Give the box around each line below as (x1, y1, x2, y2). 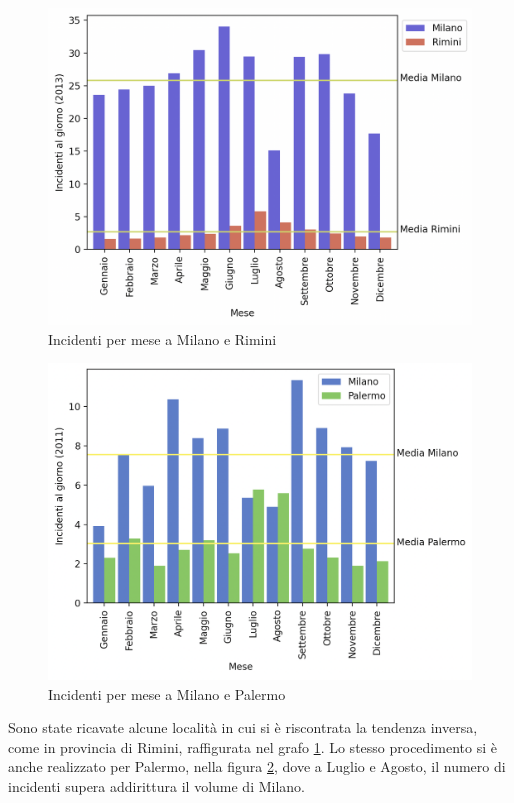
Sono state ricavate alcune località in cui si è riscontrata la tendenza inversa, (8, 717, 478, 738)
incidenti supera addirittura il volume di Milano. (8, 776, 305, 797)
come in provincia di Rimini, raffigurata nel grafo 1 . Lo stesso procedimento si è (8, 736, 497, 757)
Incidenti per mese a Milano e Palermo (48, 683, 286, 704)
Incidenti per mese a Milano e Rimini (48, 328, 277, 349)
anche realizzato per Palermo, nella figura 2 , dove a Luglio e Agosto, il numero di (8, 756, 506, 777)
